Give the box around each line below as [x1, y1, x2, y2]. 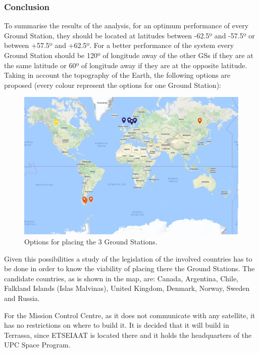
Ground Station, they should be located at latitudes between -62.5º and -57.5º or [4, 30, 255, 40]
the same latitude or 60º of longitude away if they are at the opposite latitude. [4, 60, 247, 70]
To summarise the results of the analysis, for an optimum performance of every [4, 20, 249, 31]
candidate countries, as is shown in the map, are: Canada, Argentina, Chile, [4, 273, 238, 283]
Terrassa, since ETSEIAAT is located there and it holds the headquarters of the [4, 329, 252, 340]
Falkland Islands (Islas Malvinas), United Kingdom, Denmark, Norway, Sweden [4, 283, 250, 293]
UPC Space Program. [4, 339, 71, 350]
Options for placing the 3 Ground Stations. [24, 236, 158, 246]
